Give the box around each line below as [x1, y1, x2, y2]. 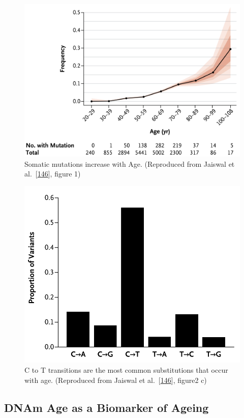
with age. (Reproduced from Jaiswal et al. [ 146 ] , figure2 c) [24, 374, 207, 385]
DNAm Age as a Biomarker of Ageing [4, 399, 209, 415]
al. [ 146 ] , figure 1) [24, 168, 81, 179]
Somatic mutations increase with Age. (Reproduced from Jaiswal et [24, 158, 235, 169]
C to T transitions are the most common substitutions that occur [24, 364, 228, 375]
